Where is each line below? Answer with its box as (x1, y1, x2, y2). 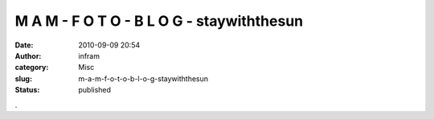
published (78, 85, 112, 95)
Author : (14, 51, 42, 60)
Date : (14, 40, 34, 50)
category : (14, 63, 49, 72)
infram (78, 51, 100, 60)
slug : (14, 73, 32, 84)
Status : (14, 85, 40, 95)
